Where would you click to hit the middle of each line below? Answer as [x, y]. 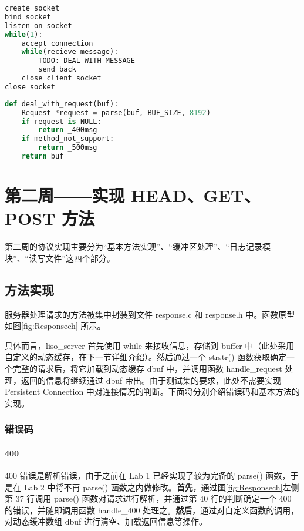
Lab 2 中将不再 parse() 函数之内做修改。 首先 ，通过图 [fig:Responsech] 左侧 [161, 487]
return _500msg [68, 148]
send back [57, 70]
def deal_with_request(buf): [62, 104]
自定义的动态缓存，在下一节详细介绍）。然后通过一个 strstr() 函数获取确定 [146, 357]
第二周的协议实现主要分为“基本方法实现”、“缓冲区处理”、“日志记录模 [138, 246]
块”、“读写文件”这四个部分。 [60, 258]
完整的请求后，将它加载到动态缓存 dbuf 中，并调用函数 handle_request [147, 368]
